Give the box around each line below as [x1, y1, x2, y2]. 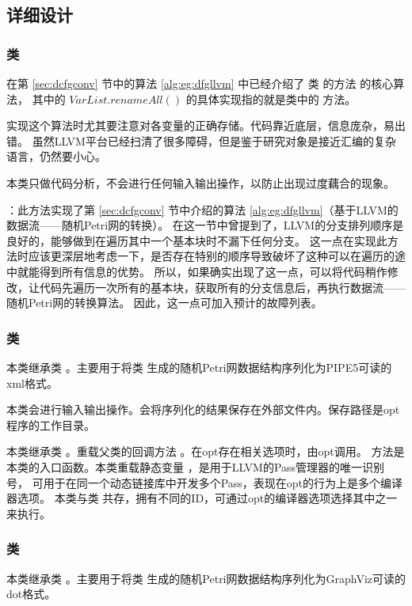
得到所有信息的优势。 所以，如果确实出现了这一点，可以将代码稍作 [39, 263, 387, 279]
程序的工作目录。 [6, 416, 95, 433]
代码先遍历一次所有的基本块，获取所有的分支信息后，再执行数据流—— [39, 278, 406, 295]
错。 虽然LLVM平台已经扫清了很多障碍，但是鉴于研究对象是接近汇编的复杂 [6, 132, 396, 149]
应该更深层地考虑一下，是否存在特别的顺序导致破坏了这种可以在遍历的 [28, 248, 395, 264]
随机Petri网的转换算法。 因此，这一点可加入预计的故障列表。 [6, 294, 322, 311]
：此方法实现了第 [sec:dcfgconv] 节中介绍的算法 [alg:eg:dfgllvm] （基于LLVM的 [6, 201, 399, 218]
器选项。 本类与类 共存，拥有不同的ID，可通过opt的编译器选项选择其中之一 [6, 490, 398, 506]
